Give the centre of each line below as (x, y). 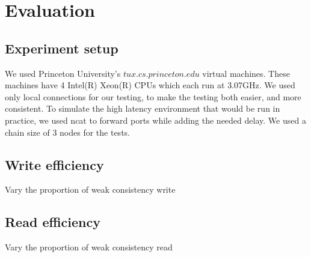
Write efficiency (54, 164)
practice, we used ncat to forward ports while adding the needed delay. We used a (155, 120)
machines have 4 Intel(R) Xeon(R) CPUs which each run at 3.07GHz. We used (150, 85)
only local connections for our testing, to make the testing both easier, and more (153, 96)
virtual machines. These (246, 73)
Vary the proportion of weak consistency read (89, 247)
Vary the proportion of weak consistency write (90, 189)
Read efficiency (53, 222)
